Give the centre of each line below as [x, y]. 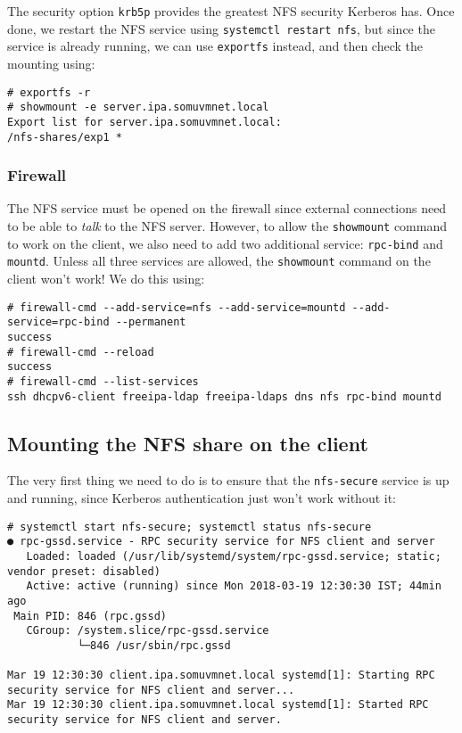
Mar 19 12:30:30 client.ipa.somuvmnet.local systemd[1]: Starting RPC [221, 675]
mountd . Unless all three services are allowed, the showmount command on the [219, 261]
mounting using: [51, 63]
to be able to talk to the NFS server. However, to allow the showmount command [227, 226]
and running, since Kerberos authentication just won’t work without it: [202, 498]
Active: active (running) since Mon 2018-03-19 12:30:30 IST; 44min [234, 586]
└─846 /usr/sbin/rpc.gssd [154, 645]
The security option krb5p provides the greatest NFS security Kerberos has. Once [231, 11]
